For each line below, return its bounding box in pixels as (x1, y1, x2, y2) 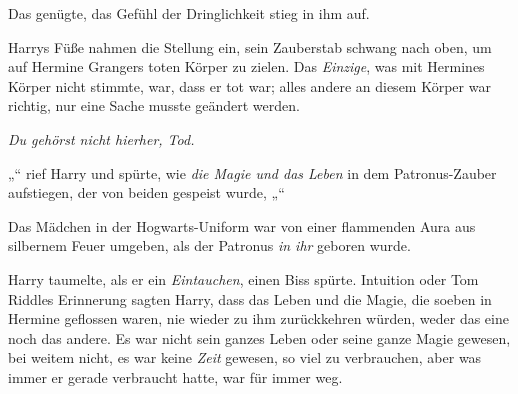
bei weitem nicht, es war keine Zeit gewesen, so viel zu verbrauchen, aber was (8, 347, 482, 368)
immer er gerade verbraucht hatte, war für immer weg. (8, 366, 343, 387)
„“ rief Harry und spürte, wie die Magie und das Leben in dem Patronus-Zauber (8, 162, 497, 183)
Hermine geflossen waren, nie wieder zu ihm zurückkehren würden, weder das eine (8, 308, 509, 329)
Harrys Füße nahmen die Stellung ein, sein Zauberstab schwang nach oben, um (8, 36, 492, 57)
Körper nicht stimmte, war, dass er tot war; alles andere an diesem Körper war (8, 75, 491, 96)
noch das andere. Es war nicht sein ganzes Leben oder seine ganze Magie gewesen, (8, 327, 511, 348)
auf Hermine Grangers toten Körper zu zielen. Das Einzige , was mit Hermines (8, 56, 485, 77)
